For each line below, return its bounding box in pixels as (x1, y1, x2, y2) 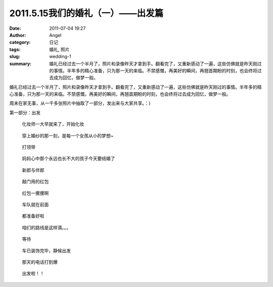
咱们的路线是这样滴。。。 (22, 224, 71, 230)
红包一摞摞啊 (22, 190, 49, 196)
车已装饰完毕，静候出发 (22, 248, 71, 254)
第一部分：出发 (9, 109, 40, 116)
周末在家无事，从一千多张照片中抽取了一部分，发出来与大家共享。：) (9, 100, 151, 106)
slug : (9, 54, 20, 60)
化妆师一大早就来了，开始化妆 (22, 121, 84, 127)
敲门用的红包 (22, 178, 49, 184)
